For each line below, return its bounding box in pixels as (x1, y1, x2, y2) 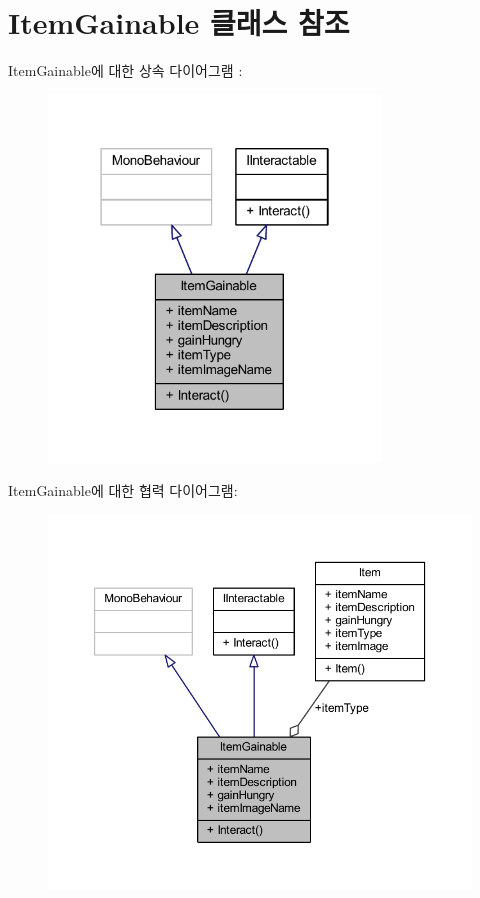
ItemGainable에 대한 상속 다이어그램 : (8, 60, 243, 81)
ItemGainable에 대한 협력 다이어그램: (8, 480, 238, 501)
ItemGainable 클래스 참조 (8, 2, 350, 43)
